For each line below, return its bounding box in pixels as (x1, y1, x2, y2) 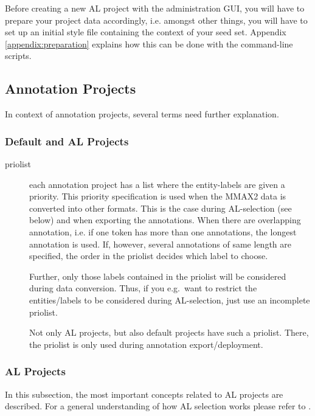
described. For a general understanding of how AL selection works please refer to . (5, 400, 311, 412)
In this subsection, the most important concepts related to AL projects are (5, 387, 283, 400)
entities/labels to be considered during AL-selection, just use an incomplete (29, 293, 310, 306)
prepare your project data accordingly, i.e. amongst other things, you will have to (5, 13, 308, 26)
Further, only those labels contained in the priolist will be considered (29, 269, 286, 282)
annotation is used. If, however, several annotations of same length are (29, 237, 291, 250)
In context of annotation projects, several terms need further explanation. (5, 108, 279, 120)
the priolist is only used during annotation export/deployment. (29, 338, 263, 350)
